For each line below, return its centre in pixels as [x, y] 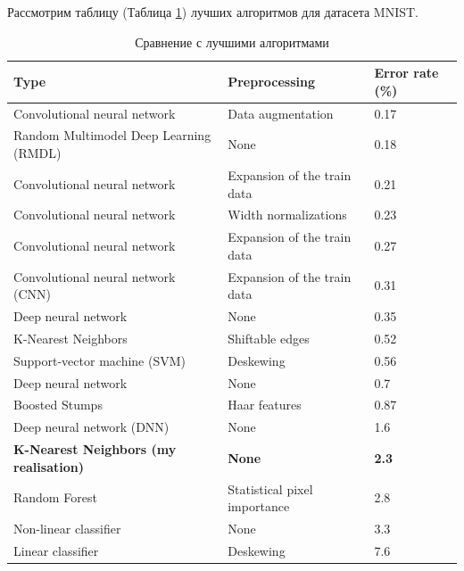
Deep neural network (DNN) [91, 427]
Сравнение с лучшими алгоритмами [232, 41]
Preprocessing [272, 81]
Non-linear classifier [67, 528]
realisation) [49, 466]
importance [259, 506]
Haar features [265, 405]
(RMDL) [37, 153]
